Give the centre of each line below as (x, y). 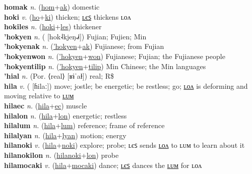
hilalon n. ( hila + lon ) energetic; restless (66, 115)
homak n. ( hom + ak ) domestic (52, 7)
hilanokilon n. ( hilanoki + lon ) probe (61, 155)
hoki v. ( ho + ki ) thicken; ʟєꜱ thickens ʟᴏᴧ (68, 16)
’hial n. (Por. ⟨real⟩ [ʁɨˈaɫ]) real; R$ (59, 76)
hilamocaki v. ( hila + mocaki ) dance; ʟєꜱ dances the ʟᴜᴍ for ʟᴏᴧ (103, 165)
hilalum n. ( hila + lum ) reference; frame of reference (84, 125)
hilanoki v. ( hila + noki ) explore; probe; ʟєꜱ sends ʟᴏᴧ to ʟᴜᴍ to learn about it (124, 145)
